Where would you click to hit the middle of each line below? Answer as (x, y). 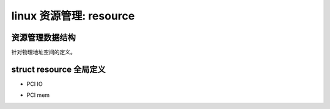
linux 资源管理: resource (73, 16)
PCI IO (35, 84)
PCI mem (38, 95)
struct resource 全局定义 (59, 69)
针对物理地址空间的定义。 (43, 52)
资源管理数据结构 (43, 37)
